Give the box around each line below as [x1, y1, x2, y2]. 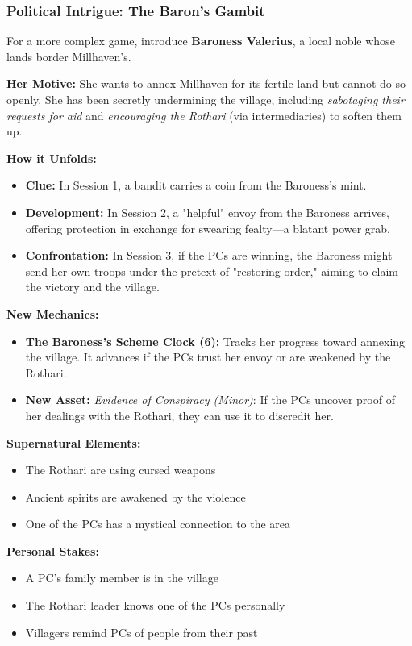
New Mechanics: [6, 305, 99, 322]
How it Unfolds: [6, 149, 97, 166]
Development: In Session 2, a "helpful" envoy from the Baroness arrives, [25, 203, 390, 220]
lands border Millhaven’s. [6, 48, 131, 65]
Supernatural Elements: [6, 434, 141, 451]
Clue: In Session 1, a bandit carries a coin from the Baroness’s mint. [25, 177, 367, 194]
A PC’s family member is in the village [25, 569, 218, 586]
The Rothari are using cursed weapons [25, 461, 216, 478]
